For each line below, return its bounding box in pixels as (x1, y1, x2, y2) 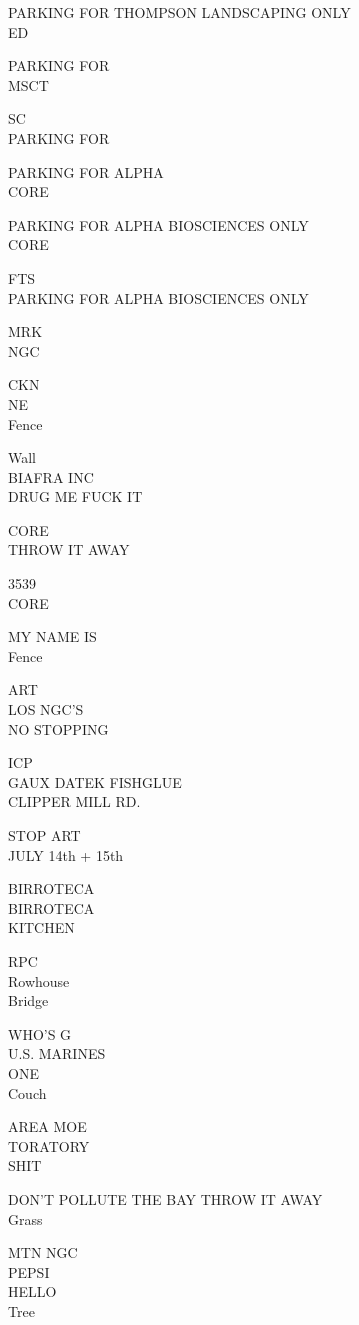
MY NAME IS (8, 626, 97, 647)
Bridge (8, 990, 49, 1011)
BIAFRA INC (8, 466, 94, 487)
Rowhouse (8, 970, 70, 991)
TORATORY (8, 1135, 90, 1156)
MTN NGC (8, 1242, 78, 1263)
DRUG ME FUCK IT (8, 486, 143, 507)
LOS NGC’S (8, 699, 84, 720)
